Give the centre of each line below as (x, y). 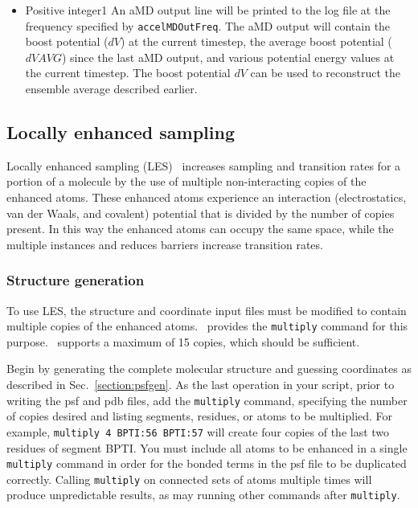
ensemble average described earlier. (111, 89)
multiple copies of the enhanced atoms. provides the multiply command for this (207, 326)
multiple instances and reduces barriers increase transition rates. (165, 244)
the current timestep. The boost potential (128, 73)
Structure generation (76, 280)
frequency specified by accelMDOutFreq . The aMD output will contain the (208, 25)
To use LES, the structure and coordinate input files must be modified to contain (207, 310)
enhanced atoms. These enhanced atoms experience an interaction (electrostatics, (207, 197)
